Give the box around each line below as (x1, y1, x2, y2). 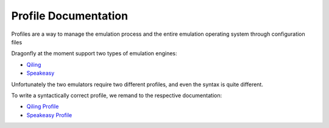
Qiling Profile (26, 103, 59, 110)
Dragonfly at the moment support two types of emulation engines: (11, 50, 177, 57)
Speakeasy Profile (26, 111, 73, 118)
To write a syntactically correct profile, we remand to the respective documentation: (11, 92, 222, 99)
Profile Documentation (11, 9, 128, 22)
